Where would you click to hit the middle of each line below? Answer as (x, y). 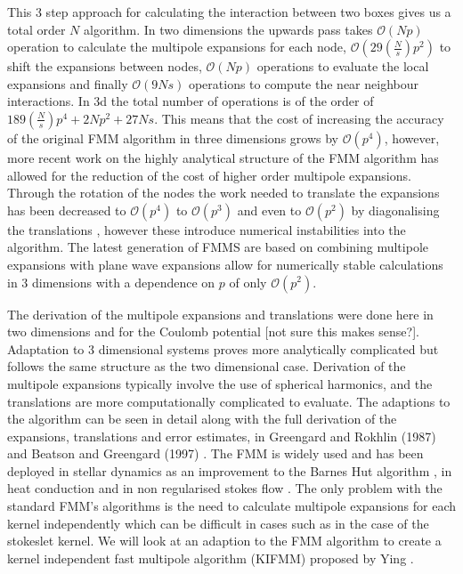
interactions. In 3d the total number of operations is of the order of (191, 101)
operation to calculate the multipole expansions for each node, (177, 47)
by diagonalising (395, 210)
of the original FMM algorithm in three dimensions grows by (173, 137)
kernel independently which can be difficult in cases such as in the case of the (218, 523)
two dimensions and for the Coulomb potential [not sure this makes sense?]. (213, 331)
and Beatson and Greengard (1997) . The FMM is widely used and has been (215, 453)
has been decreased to (67, 210)
